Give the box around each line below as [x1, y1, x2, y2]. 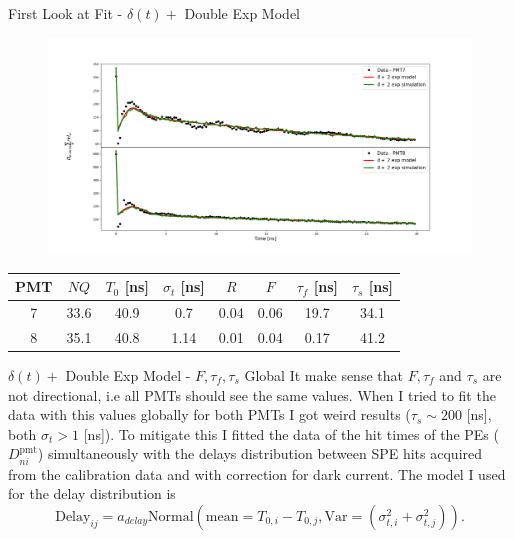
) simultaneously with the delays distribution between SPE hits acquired [37, 443, 483, 464]
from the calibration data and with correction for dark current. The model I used [8, 463, 506, 484]
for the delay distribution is [8, 483, 176, 504]
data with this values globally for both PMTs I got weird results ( [8, 404, 411, 425]
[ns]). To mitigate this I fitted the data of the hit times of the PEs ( [83, 423, 499, 444]
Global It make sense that [244, 365, 403, 386]
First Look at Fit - [8, 3, 123, 23]
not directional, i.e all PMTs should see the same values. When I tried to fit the [8, 384, 496, 405]
